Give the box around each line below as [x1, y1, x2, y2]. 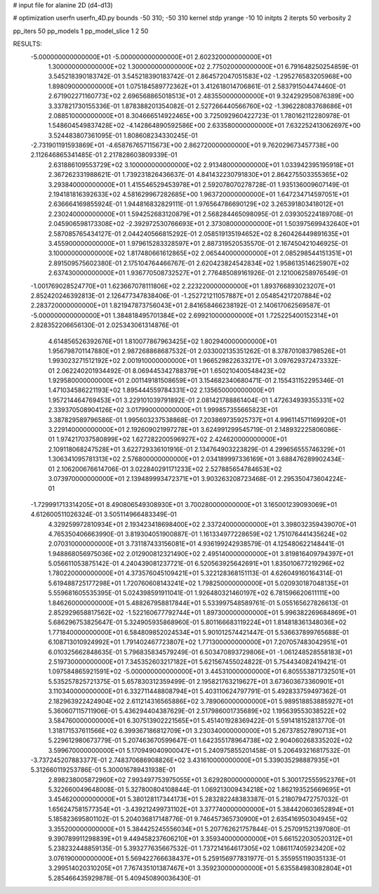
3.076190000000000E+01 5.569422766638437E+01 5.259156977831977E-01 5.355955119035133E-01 [48, 854, 346, 862]
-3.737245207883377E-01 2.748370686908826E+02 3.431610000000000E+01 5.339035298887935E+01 [30, 756, 340, 764]
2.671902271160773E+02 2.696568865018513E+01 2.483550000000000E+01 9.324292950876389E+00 [48, 92, 354, 100]
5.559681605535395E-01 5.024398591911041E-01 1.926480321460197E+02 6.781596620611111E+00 [48, 589, 340, 597]
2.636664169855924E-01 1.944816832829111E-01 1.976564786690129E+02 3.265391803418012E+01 [48, 200, 344, 209]
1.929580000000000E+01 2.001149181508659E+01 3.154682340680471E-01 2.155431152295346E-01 [48, 376, 344, 385]
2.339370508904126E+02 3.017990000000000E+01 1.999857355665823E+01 [48, 406, 278, 414]
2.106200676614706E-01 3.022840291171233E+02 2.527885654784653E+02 [56, 464, 282, 473]
